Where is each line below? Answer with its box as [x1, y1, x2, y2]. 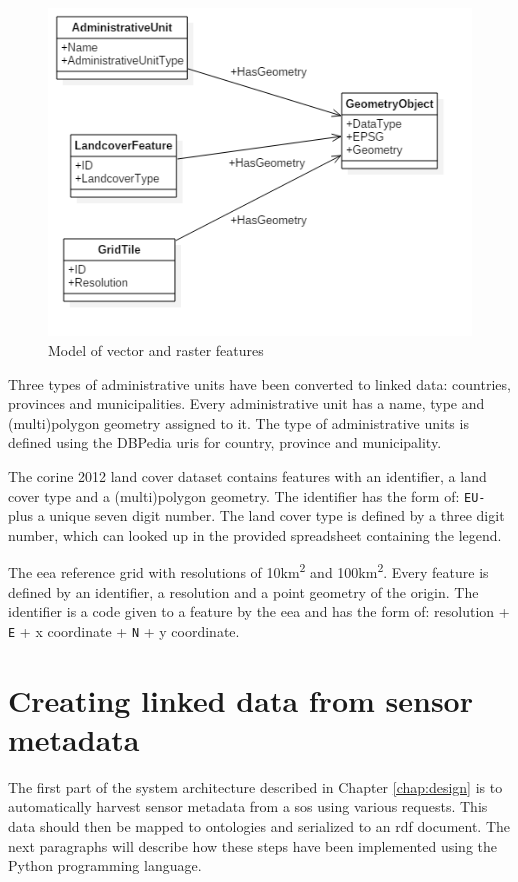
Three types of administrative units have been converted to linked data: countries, [8, 373, 511, 394]
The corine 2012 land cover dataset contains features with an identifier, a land [8, 465, 487, 486]
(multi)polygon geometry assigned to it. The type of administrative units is [8, 412, 469, 433]
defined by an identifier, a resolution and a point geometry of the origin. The [8, 581, 479, 602]
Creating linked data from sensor [8, 679, 473, 720]
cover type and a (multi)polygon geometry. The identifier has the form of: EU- [8, 485, 486, 506]
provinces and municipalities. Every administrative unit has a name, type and [8, 393, 485, 414]
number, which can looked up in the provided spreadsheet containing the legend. [8, 524, 502, 545]
